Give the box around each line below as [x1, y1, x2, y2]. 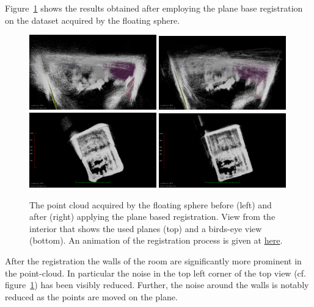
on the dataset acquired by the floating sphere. [5, 13, 180, 26]
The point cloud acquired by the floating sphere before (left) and [29, 198, 272, 211]
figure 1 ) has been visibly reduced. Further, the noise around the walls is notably [5, 278, 309, 291]
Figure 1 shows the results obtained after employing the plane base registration [5, 2, 303, 14]
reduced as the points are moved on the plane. [5, 290, 178, 303]
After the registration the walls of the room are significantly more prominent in [5, 255, 302, 267]
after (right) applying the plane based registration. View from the [29, 210, 276, 223]
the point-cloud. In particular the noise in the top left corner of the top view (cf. [5, 266, 306, 279]
